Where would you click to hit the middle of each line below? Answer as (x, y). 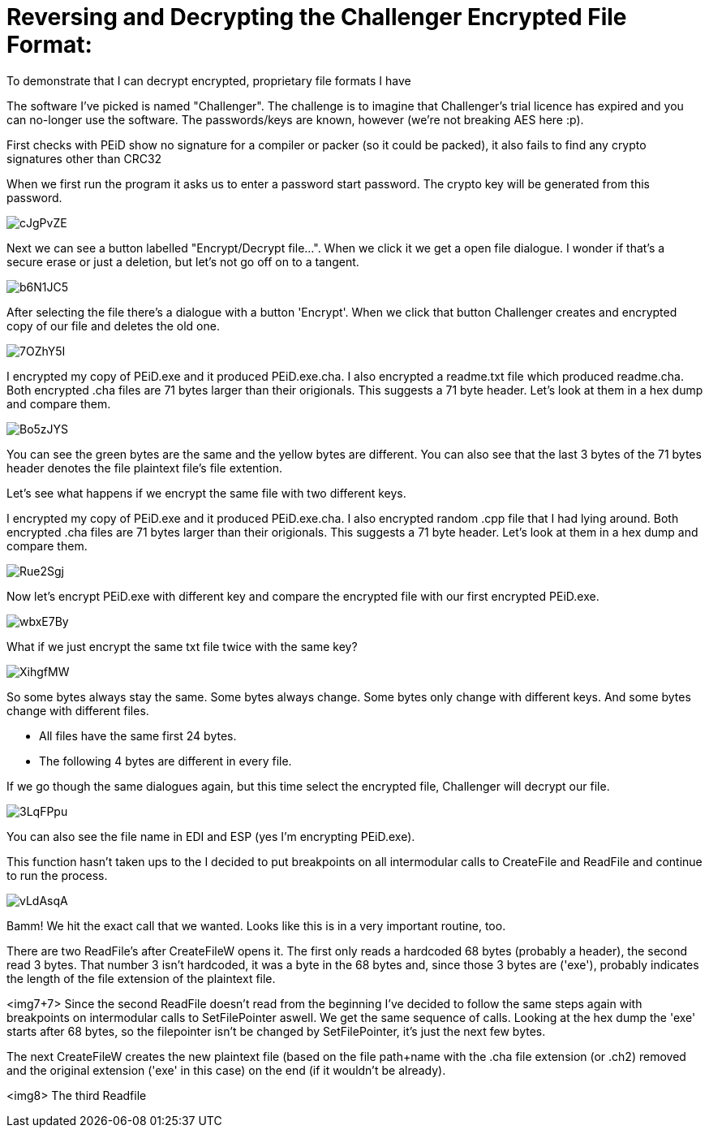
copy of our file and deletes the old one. (113, 326)
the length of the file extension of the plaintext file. (141, 978)
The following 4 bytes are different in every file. (165, 761)
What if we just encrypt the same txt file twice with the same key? (182, 646)
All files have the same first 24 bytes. (138, 735)
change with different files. (78, 710)
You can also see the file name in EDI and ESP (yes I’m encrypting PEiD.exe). (211, 836)
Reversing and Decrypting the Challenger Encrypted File (317, 17)
